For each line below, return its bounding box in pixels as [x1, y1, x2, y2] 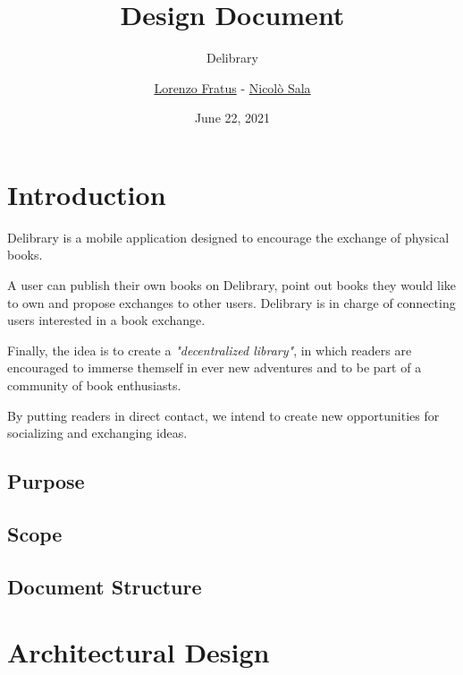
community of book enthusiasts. [7, 376, 181, 394]
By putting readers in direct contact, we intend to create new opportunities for [7, 406, 440, 424]
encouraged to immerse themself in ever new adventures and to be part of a [7, 358, 422, 377]
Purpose [7, 467, 85, 495]
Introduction [7, 175, 166, 212]
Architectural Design [7, 634, 270, 671]
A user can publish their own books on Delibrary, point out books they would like [7, 276, 456, 295]
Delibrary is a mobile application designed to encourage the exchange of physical [7, 227, 450, 246]
